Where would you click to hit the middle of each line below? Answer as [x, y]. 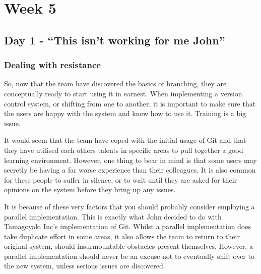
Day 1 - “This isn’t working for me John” [115, 40]
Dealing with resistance [52, 65]
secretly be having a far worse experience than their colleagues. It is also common [130, 170]
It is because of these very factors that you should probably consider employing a [129, 206]
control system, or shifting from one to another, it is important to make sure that [130, 103]
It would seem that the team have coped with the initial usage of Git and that [125, 140]
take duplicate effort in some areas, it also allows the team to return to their [122, 236]
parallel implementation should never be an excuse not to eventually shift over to [129, 256]
